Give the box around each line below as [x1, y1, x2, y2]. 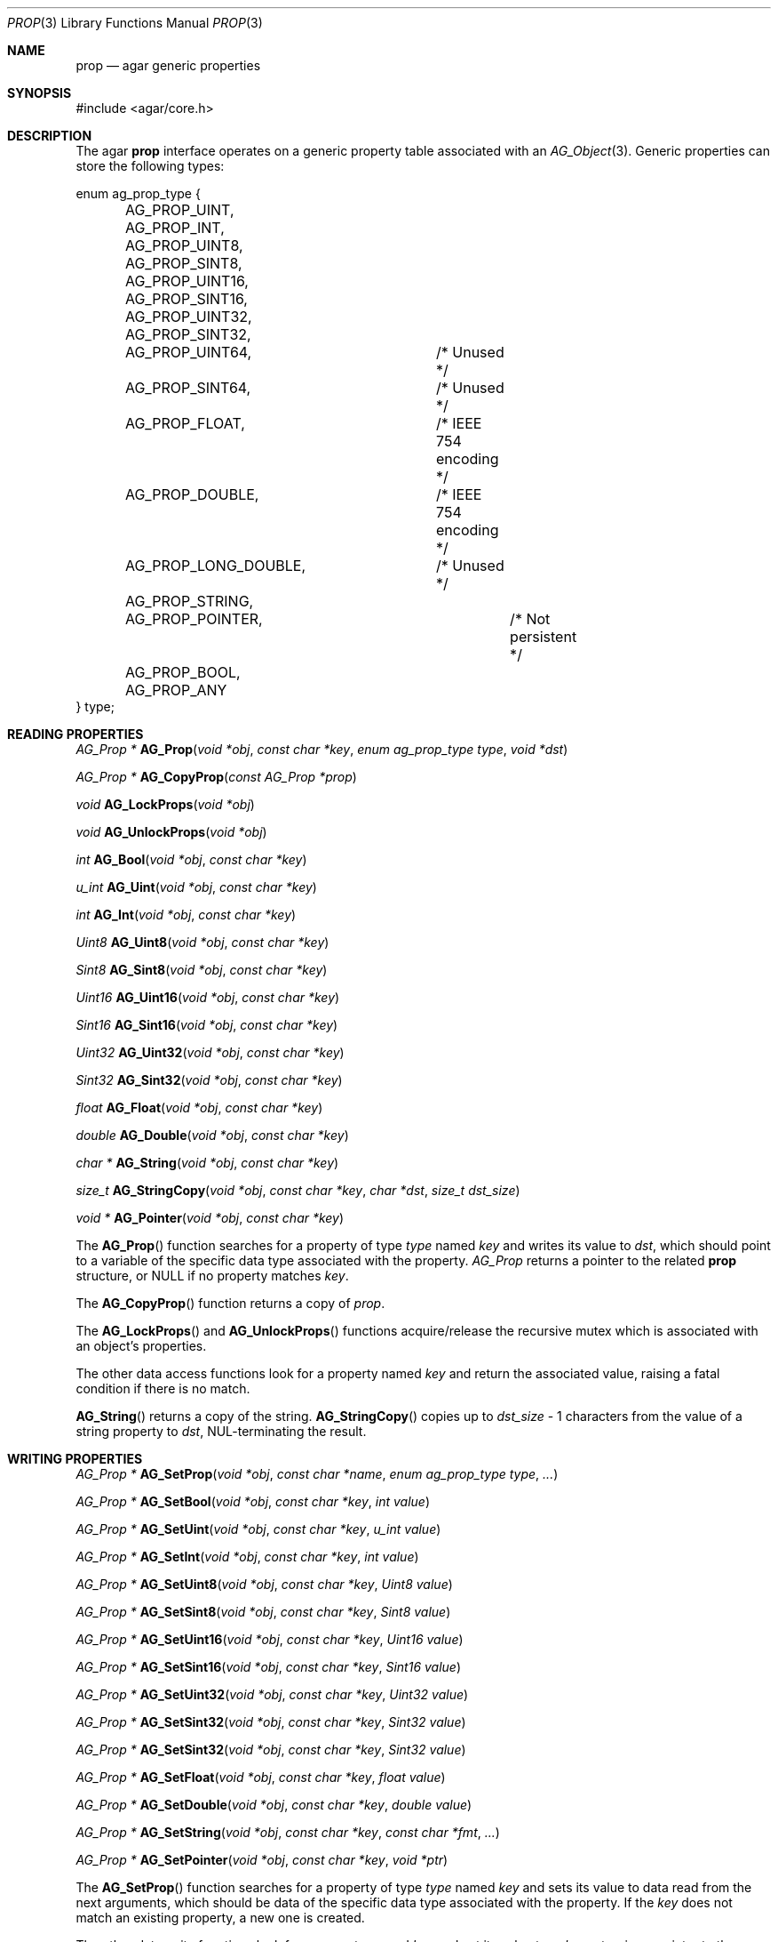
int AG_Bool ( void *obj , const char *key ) [75, 852, 307, 867]
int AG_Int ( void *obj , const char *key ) [75, 907, 297, 922]
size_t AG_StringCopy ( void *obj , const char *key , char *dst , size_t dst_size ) [75, 1183, 520, 1198]
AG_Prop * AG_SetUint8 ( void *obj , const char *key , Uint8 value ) [75, 1577, 453, 1592]
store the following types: [75, 158, 225, 173]
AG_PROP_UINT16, [124, 272, 249, 290]
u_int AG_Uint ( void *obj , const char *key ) [75, 879, 317, 895]
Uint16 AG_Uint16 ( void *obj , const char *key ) [75, 990, 340, 1005]
